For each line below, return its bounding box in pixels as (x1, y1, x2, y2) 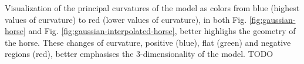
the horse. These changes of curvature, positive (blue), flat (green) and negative (5, 36, 291, 48)
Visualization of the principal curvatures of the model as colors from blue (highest (5, 2, 300, 14)
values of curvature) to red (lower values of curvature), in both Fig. (5, 13, 247, 25)
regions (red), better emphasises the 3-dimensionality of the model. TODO (5, 48, 273, 60)
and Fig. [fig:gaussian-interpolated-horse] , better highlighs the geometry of (28, 25, 296, 37)
